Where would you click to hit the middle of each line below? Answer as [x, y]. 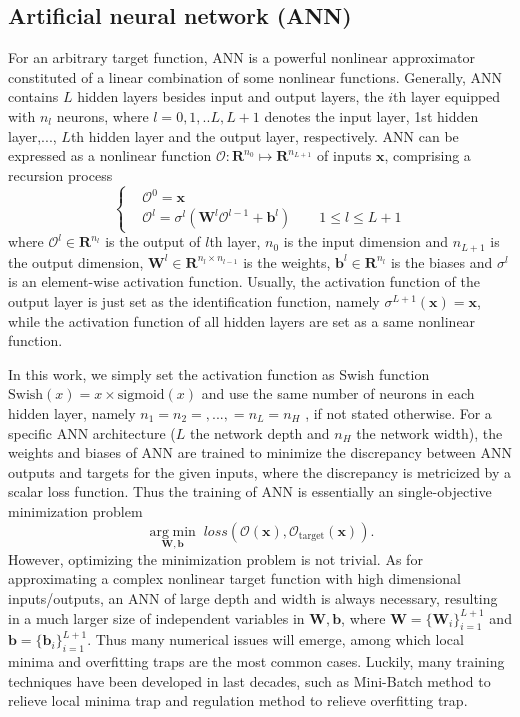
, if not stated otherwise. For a [398, 413]
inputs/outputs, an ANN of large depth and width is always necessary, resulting [253, 598]
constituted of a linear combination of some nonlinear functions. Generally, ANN [255, 76]
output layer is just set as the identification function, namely [194, 301]
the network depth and [259, 432]
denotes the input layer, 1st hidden [371, 115]
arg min [172, 531]
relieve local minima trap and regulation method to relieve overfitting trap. [238, 700]
